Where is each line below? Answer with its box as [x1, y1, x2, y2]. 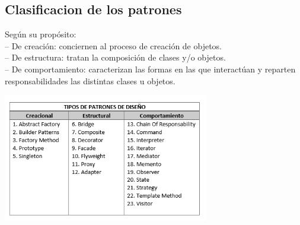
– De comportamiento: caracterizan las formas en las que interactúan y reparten [5, 62, 296, 75]
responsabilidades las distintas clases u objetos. [5, 74, 175, 87]
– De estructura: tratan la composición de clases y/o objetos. [5, 51, 226, 64]
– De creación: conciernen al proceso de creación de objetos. [5, 39, 222, 52]
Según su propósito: [5, 28, 76, 40]
